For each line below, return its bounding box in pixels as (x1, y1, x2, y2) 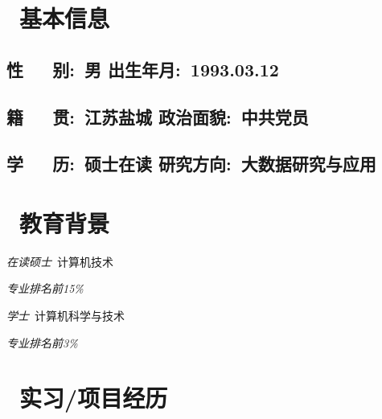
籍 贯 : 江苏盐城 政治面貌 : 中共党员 (6, 104, 309, 129)
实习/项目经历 (19, 381, 168, 414)
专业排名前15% (6, 280, 84, 297)
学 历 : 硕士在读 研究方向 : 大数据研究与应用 (6, 151, 376, 176)
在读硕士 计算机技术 (6, 253, 113, 269)
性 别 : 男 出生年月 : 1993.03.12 (6, 56, 279, 81)
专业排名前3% (6, 334, 78, 351)
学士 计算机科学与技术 (6, 307, 125, 324)
